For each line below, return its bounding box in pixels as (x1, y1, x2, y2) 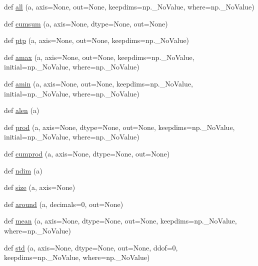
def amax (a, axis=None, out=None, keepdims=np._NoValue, (4, 51, 194, 62)
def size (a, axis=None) (4, 182, 75, 192)
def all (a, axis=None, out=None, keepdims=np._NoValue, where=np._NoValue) (4, 1, 254, 11)
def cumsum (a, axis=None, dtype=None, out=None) (4, 18, 168, 28)
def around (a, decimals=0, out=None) (4, 198, 123, 209)
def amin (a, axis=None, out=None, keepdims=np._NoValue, (4, 78, 193, 88)
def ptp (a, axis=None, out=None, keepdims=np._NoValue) (4, 35, 189, 45)
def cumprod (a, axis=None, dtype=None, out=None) (4, 148, 170, 158)
